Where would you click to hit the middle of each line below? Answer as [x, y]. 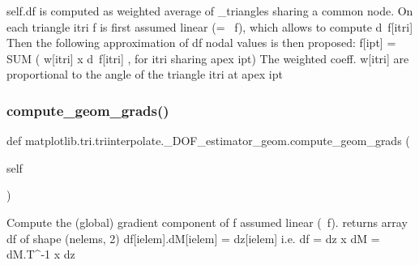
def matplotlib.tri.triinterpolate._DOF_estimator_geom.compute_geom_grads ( [208, 141]
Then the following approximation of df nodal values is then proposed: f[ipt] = [201, 43]
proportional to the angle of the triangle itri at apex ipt [145, 74]
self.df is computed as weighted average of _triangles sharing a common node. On [210, 11]
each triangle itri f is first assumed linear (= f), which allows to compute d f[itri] [210, 26]
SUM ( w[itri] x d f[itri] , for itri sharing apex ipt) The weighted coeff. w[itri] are [208, 58]
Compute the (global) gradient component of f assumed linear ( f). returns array [207, 222]
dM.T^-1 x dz [41, 254]
